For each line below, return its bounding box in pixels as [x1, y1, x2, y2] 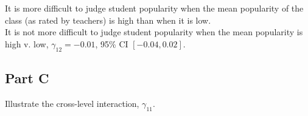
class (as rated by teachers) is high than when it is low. [5, 13, 211, 26]
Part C [5, 68, 49, 87]
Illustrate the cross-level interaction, [5, 97, 139, 109]
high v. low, [5, 37, 49, 50]
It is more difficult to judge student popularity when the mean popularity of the [5, 2, 304, 14]
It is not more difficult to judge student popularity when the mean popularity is [5, 26, 303, 38]
